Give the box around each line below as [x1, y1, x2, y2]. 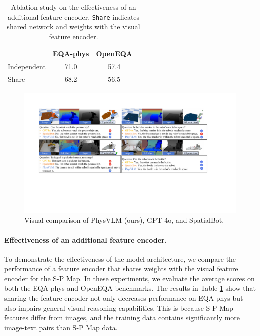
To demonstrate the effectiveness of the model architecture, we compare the [4, 253, 236, 264]
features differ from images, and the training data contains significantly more [4, 312, 240, 323]
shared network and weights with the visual [7, 21, 140, 32]
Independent [8, 61, 46, 72]
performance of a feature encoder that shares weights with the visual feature [4, 263, 238, 274]
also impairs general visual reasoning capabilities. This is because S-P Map [4, 302, 233, 313]
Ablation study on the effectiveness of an [11, 2, 136, 12]
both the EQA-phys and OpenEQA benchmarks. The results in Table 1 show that [4, 283, 256, 293]
